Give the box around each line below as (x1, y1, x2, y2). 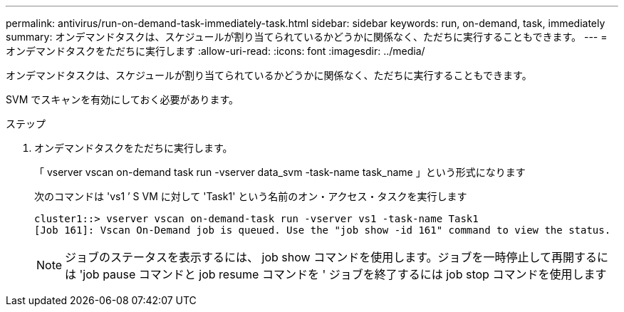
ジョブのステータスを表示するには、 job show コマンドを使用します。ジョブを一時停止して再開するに (65, 250, 609, 264)
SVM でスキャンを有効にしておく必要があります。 (6, 93, 239, 105)
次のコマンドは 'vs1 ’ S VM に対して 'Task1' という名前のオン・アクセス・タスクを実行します (34, 190, 467, 202)
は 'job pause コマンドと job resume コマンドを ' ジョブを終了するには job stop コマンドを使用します (65, 267, 607, 281)
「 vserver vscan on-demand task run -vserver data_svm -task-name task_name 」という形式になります (34, 166, 526, 178)
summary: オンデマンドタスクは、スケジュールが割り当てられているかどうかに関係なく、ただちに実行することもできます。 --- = (6, 31, 608, 43)
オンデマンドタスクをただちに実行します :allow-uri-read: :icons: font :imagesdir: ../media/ (6, 45, 425, 57)
